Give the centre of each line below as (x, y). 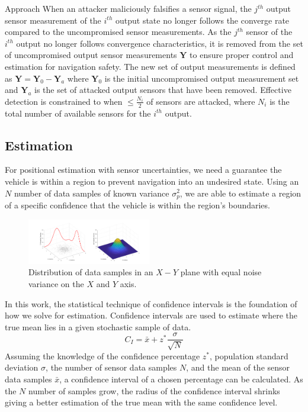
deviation (22, 367)
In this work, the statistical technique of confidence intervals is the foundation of (151, 303)
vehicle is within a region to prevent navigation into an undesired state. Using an (152, 181)
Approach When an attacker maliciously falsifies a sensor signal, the (128, 8)
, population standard (249, 355)
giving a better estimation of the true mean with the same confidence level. (141, 402)
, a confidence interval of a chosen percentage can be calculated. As (181, 379)
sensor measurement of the (53, 20)
